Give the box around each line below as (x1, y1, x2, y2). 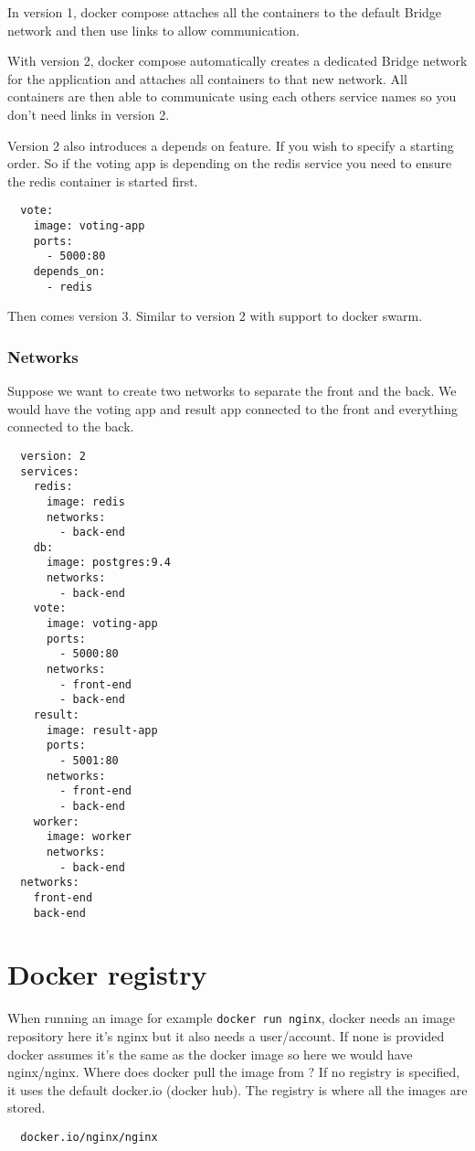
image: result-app (46, 723, 158, 737)
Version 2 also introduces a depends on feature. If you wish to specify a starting (7, 135, 454, 155)
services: (20, 464, 79, 478)
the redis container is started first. (7, 171, 198, 190)
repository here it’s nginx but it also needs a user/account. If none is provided (7, 1027, 445, 1045)
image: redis (46, 495, 125, 508)
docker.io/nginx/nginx (20, 1130, 158, 1144)
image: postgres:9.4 (46, 556, 171, 570)
